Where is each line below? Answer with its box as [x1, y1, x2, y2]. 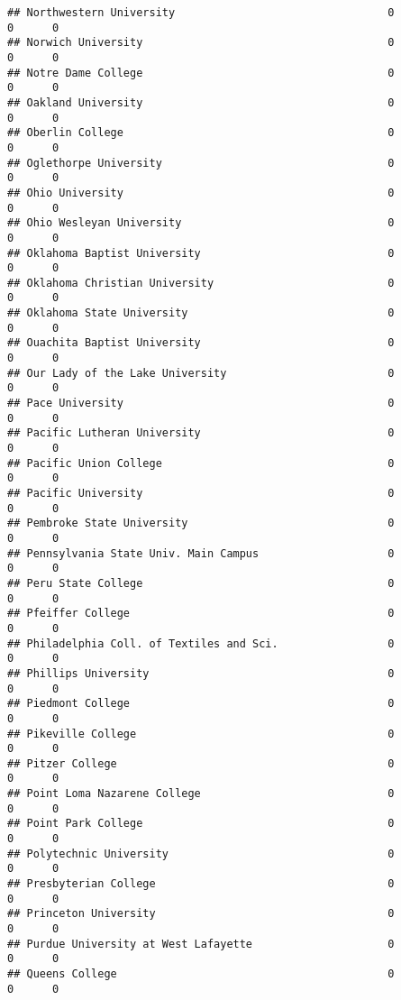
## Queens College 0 [7, 968, 395, 980]
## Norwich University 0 [7, 36, 395, 50]
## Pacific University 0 [7, 487, 395, 500]
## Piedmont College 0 [7, 697, 395, 711]
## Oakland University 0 [7, 96, 395, 109]
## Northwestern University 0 [7, 6, 395, 19]
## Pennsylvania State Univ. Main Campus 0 [7, 546, 395, 560]
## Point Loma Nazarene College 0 [7, 787, 395, 801]
